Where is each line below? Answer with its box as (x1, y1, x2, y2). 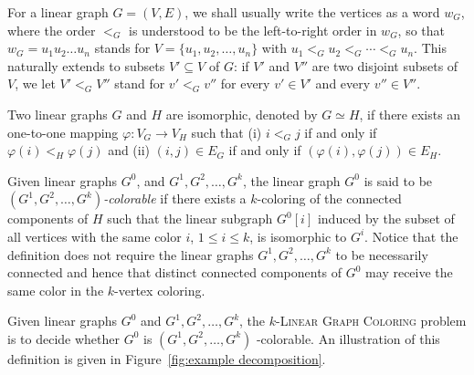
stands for (94, 38, 151, 57)
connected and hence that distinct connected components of (7, 263, 342, 282)
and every (315, 74, 371, 93)
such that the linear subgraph (107, 209, 273, 228)
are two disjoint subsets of (311, 56, 458, 75)
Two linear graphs (7, 104, 108, 123)
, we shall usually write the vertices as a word (184, 3, 440, 21)
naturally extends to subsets (7, 56, 165, 75)
